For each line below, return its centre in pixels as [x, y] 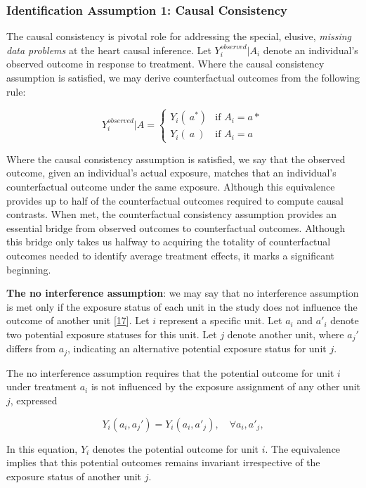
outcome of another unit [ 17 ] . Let [78, 320]
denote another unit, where [286, 334]
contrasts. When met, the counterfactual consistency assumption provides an [172, 214]
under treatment [42, 386]
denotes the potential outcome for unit [176, 448]
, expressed [34, 400]
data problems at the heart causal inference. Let [109, 50]
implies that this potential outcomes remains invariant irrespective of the [163, 462]
